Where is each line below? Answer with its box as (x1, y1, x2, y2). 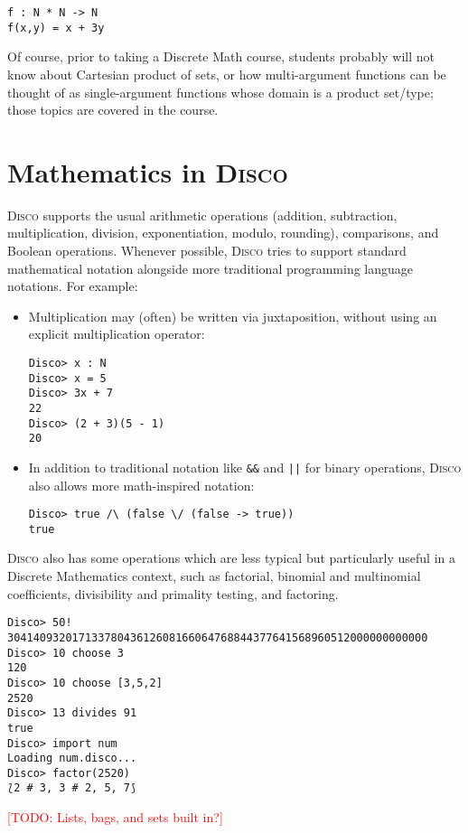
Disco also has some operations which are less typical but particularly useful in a (7, 548, 456, 567)
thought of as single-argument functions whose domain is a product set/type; (7, 82, 434, 101)
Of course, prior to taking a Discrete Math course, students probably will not (7, 47, 435, 66)
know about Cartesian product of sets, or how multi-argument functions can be (7, 64, 446, 83)
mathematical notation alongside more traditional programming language (7, 258, 414, 277)
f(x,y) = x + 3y (7, 21, 105, 34)
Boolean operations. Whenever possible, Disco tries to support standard (7, 241, 407, 259)
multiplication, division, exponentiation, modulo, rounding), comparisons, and (7, 223, 439, 242)
